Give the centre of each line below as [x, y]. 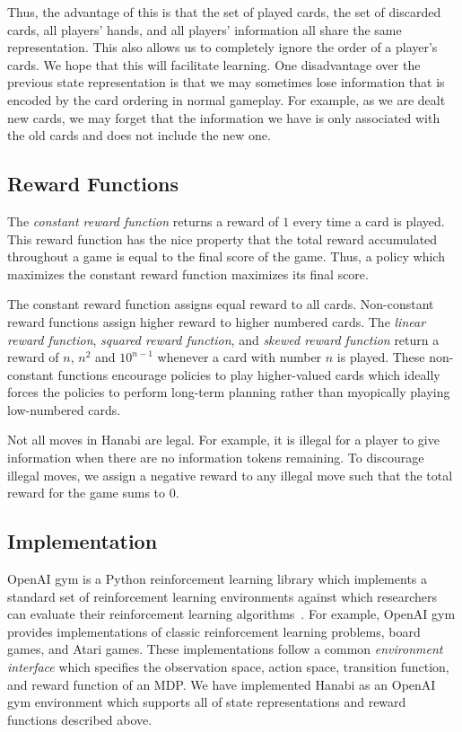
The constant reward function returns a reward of [143, 220]
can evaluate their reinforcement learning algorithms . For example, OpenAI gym [231, 614]
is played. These [381, 357]
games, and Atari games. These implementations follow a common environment [225, 649]
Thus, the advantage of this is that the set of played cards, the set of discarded [224, 12]
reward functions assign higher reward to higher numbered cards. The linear [217, 321]
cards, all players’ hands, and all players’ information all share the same [205, 29]
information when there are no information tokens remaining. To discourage [216, 458]
